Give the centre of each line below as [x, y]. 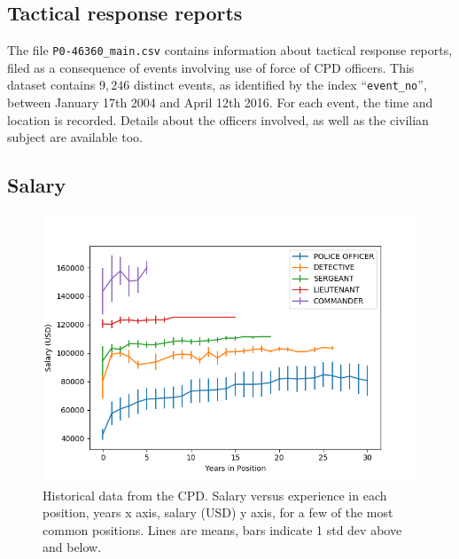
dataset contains [51, 85]
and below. [72, 547]
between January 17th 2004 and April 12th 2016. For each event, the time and [220, 102]
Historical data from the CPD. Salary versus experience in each [215, 495]
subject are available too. [75, 137]
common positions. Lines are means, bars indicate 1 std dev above [222, 529]
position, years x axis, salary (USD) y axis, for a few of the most [218, 512]
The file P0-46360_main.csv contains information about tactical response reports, [230, 50]
